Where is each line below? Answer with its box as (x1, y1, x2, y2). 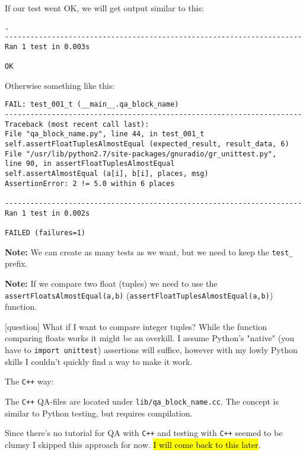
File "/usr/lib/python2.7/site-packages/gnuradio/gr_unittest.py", (5, 149, 277, 158)
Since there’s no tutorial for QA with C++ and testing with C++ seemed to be (5, 427, 283, 439)
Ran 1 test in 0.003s (5, 42, 90, 51)
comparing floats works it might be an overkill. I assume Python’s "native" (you (5, 332, 294, 344)
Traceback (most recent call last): (5, 120, 149, 129)
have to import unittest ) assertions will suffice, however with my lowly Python (5, 343, 298, 355)
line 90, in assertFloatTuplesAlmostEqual (5, 159, 175, 168)
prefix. (5, 257, 28, 270)
